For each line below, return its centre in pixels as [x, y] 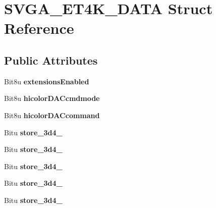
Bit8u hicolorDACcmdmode [52, 98]
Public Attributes [51, 60]
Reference [39, 28]
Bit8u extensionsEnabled [47, 81]
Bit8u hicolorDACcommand [52, 115]
